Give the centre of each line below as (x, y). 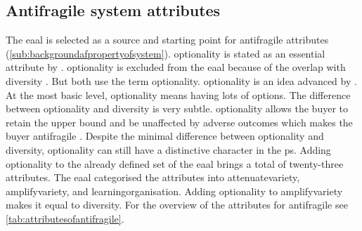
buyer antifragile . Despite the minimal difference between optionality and (165, 136)
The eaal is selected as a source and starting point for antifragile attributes (167, 40)
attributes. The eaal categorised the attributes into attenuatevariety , (153, 177)
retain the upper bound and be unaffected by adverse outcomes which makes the (179, 122)
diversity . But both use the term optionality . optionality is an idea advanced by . (181, 80)
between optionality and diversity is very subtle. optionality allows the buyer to (177, 108)
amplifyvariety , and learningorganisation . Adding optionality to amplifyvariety (174, 191)
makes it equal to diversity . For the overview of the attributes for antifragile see (177, 205)
